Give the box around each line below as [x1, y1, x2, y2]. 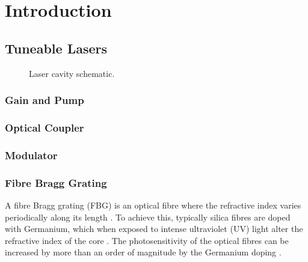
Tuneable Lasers [5, 38, 108, 57]
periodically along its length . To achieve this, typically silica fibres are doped [5, 210, 291, 223]
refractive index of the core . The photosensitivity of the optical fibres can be [5, 234, 289, 246]
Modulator [5, 147, 58, 162]
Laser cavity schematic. [29, 67, 115, 79]
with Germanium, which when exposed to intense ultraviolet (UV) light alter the [5, 222, 303, 235]
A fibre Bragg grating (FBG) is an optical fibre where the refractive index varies [5, 198, 301, 211]
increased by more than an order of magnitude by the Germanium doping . [5, 246, 282, 258]
